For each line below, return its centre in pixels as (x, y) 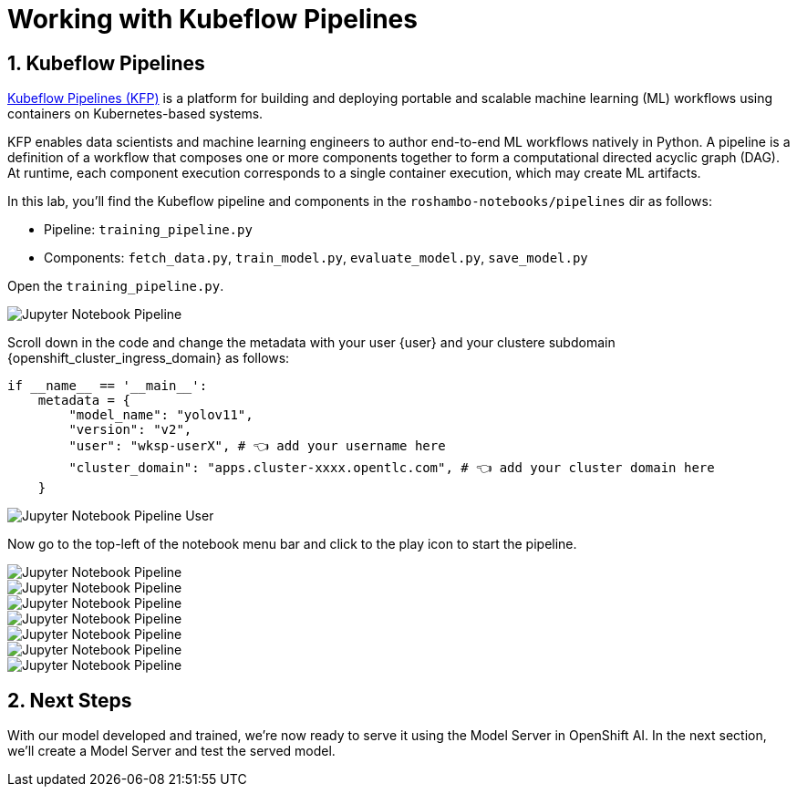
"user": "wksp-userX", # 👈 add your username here (257, 446)
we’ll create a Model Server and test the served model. (171, 751)
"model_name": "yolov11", (161, 415)
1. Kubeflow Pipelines (106, 63)
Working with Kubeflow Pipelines (212, 19)
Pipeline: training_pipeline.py (148, 230)
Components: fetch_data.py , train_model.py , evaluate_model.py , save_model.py (316, 258)
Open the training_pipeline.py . (116, 286)
